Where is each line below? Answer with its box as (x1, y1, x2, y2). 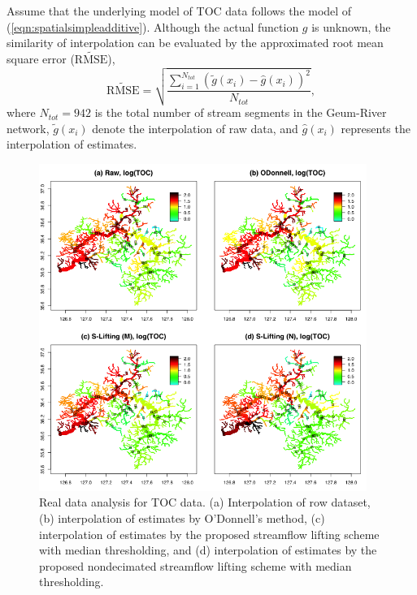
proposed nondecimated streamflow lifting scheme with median (39, 557, 352, 574)
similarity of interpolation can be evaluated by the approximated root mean (7, 34, 384, 51)
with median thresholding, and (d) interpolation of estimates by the (39, 541, 377, 558)
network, (7, 119, 50, 136)
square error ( (7, 50, 75, 67)
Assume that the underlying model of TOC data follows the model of (7, 2, 352, 19)
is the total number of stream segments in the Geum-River (94, 104, 387, 121)
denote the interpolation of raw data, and (92, 119, 298, 136)
